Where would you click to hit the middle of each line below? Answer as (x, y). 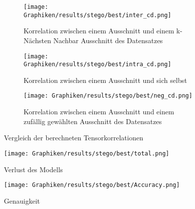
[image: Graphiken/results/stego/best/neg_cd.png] (108, 96)
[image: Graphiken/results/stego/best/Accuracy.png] (92, 185)
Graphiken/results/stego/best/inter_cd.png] (97, 15)
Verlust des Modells (34, 169)
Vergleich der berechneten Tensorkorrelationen (74, 138)
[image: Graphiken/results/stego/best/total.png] (87, 153)
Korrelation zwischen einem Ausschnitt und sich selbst (105, 80)
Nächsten (38, 40)
